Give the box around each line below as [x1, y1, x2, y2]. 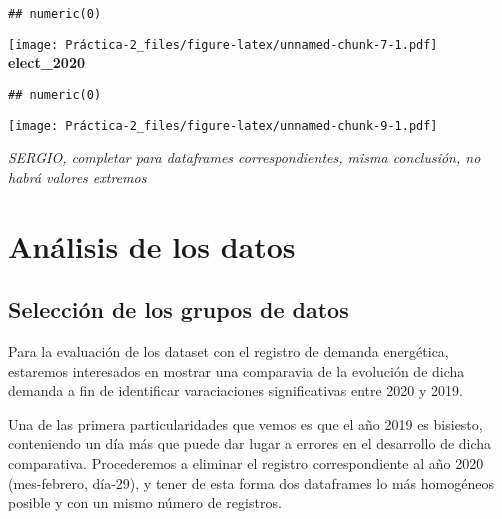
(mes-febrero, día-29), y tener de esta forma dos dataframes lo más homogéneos [8, 472, 494, 493]
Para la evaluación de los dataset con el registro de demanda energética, [8, 340, 449, 361]
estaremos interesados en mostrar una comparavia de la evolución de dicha [8, 360, 465, 381]
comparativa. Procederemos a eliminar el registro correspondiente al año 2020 [8, 452, 484, 473]
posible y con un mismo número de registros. [8, 492, 282, 513]
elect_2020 [8, 52, 85, 73]
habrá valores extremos [8, 166, 147, 187]
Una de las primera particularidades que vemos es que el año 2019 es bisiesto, [8, 413, 483, 434]
